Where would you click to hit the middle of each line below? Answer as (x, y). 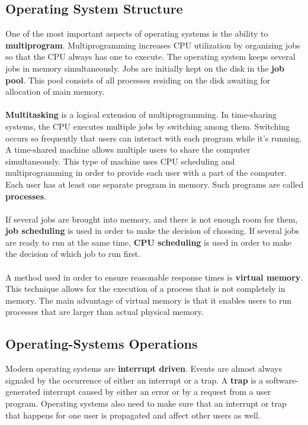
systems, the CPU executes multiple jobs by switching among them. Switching (148, 126)
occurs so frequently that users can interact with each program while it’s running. (154, 138)
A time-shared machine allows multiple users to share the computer (128, 149)
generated (23, 392)
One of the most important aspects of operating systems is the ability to (137, 33)
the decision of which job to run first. (73, 254)
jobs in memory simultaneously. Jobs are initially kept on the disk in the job (145, 68)
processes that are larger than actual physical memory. (105, 312)
